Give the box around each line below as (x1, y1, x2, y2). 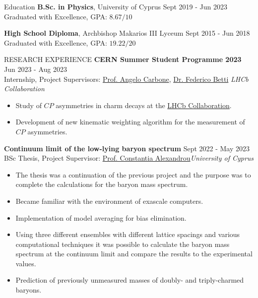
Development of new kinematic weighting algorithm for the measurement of (15, 117, 245, 127)
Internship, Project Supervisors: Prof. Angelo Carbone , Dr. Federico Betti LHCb (4, 73, 249, 84)
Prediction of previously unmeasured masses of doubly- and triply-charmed (15, 275, 244, 285)
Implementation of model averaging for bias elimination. (15, 212, 187, 223)
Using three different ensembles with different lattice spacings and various (15, 229, 240, 239)
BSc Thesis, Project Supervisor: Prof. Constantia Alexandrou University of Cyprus (4, 153, 254, 163)
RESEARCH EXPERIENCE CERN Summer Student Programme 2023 (4, 54, 242, 64)
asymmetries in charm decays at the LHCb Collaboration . (56, 100, 232, 110)
